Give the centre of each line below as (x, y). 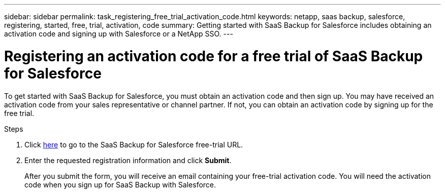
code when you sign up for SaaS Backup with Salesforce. (120, 184)
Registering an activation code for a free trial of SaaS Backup (214, 56)
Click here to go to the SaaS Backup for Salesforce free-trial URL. (134, 144)
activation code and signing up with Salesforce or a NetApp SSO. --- (119, 34)
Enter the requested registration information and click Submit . (128, 160)
